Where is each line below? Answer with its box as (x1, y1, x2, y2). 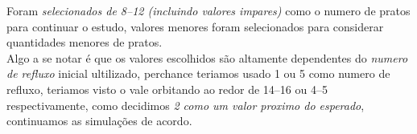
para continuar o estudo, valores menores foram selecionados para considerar (6, 18, 384, 35)
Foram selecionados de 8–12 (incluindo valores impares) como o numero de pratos (6, 2, 411, 18)
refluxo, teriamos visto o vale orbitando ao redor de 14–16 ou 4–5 (6, 80, 328, 97)
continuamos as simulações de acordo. (6, 112, 192, 129)
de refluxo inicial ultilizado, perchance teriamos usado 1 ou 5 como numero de (6, 65, 390, 82)
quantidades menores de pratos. (6, 34, 163, 51)
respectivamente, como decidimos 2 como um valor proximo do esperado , (6, 96, 365, 113)
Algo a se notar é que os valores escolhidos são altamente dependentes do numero (6, 49, 408, 66)
